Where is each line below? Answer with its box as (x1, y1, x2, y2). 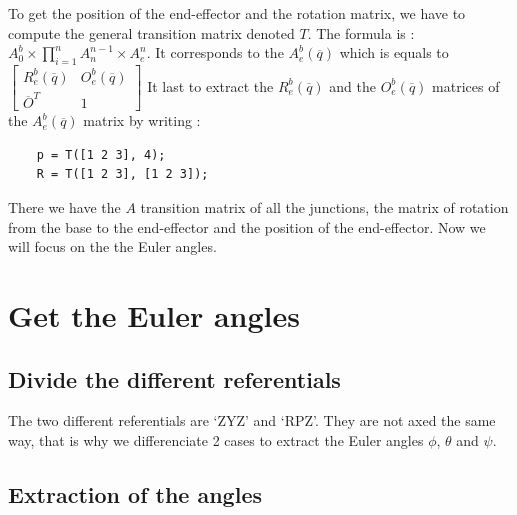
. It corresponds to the (146, 42, 284, 63)
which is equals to (339, 42, 449, 63)
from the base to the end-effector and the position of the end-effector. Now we (8, 216, 486, 237)
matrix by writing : (83, 110, 201, 131)
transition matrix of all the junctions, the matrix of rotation (140, 197, 509, 218)
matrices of (432, 75, 500, 96)
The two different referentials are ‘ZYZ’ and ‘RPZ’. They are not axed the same (8, 410, 496, 431)
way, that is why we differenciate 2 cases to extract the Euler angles (8, 430, 424, 450)
